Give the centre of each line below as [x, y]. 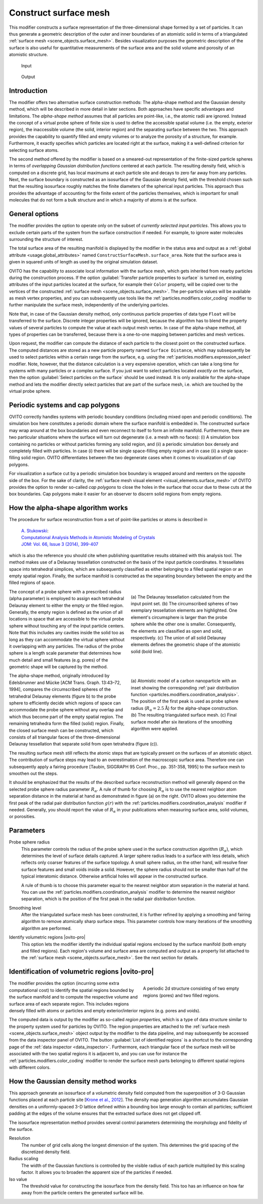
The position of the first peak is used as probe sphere [185, 701]
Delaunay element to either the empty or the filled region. [66, 605]
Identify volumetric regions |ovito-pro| [47, 937]
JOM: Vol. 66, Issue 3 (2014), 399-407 [60, 544]
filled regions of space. [32, 582]
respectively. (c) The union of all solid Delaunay [178, 638]
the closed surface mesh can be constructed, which [61, 730]
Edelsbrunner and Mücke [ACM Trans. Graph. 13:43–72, [65, 682]
